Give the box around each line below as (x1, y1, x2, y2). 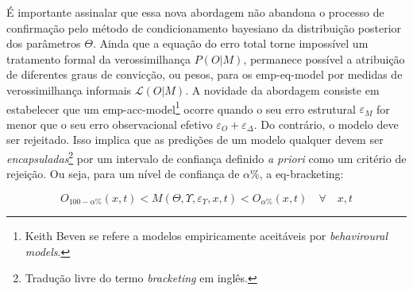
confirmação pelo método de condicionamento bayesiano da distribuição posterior (6, 19, 402, 36)
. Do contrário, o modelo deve (253, 115, 399, 132)
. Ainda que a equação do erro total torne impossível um (92, 35, 369, 52)
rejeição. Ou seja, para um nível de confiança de (6, 165, 240, 182)
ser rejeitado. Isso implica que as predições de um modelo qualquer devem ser (6, 131, 384, 148)
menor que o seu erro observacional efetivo (6, 115, 213, 132)
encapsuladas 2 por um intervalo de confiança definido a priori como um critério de (6, 148, 407, 166)
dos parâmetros (6, 35, 81, 52)
